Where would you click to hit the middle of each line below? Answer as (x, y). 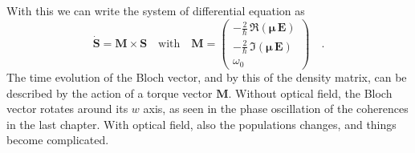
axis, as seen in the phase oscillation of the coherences (276, 109)
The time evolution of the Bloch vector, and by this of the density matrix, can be (207, 76)
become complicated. (58, 140)
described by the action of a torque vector (110, 93)
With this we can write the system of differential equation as (156, 10)
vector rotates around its (67, 109)
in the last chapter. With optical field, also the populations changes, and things (201, 124)
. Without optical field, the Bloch (310, 93)
